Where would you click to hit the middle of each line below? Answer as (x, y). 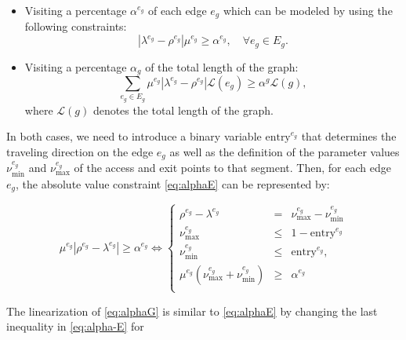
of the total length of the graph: (222, 66)
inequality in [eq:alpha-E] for (75, 326)
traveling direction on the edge (80, 151)
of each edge (177, 10)
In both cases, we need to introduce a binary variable (134, 136)
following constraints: (76, 26)
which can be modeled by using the (308, 10)
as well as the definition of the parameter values (285, 151)
